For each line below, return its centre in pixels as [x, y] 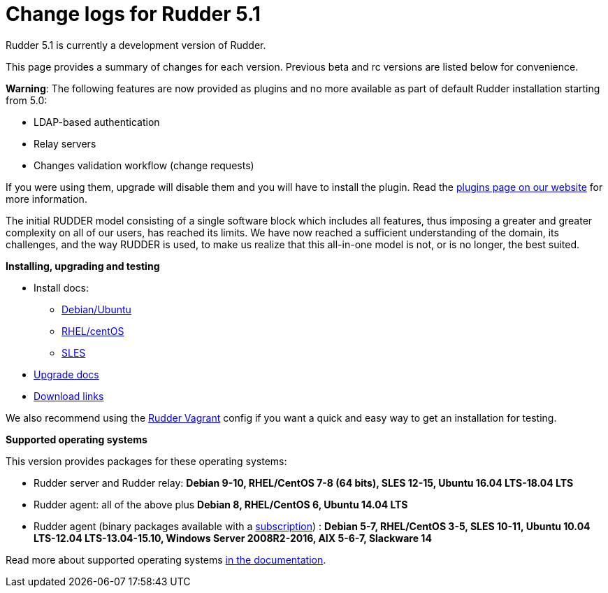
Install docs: [61, 287]
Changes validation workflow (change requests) [144, 165]
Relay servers [65, 143]
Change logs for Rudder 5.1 [133, 14]
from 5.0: [27, 100]
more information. [46, 199]
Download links [69, 396]
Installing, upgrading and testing [83, 266]
